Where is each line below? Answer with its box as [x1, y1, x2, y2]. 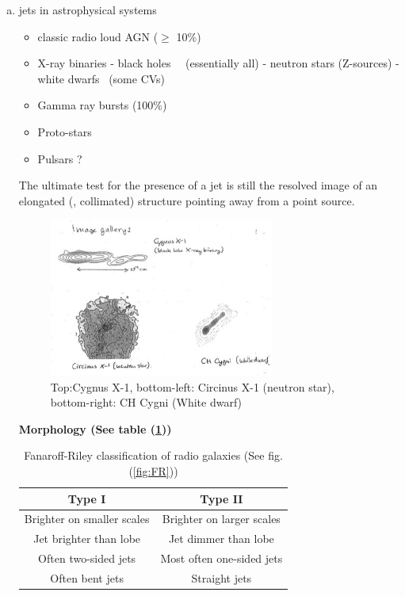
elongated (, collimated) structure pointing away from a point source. [18, 192, 355, 208]
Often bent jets [50, 569, 124, 586]
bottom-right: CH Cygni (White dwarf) [50, 394, 243, 411]
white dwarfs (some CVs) [37, 70, 166, 86]
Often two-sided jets [38, 550, 136, 567]
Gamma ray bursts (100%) [37, 97, 167, 113]
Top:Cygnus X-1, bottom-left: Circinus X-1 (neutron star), [50, 378, 334, 395]
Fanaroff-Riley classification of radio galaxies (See [24, 447, 265, 464]
